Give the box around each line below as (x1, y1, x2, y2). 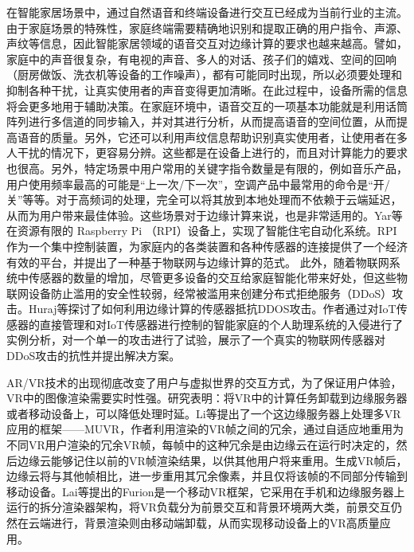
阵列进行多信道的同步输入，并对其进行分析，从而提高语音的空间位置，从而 (6, 113, 396, 130)
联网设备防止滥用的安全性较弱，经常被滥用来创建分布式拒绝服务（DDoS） (6, 284, 393, 301)
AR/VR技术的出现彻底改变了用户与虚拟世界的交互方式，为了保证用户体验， (6, 374, 402, 390)
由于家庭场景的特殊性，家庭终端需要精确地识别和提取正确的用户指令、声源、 (6, 19, 408, 36)
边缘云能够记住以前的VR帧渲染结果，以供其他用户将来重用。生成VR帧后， (17, 452, 408, 468)
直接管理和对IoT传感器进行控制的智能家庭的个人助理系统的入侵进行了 (39, 315, 404, 332)
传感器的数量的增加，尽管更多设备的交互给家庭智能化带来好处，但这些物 (28, 269, 408, 286)
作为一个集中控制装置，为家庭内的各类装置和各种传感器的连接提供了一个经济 (6, 237, 408, 254)
